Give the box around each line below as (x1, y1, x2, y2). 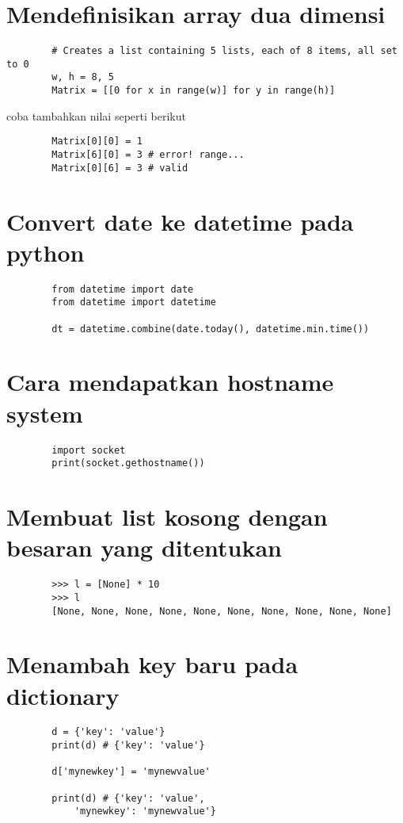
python (6, 235, 85, 268)
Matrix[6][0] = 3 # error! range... (51, 149, 245, 160)
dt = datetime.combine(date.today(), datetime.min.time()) (51, 323, 370, 335)
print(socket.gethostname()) (51, 457, 205, 469)
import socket (51, 444, 126, 456)
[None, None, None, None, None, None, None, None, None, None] (51, 605, 392, 617)
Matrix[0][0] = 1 (51, 136, 143, 147)
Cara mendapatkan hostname (6, 366, 334, 398)
